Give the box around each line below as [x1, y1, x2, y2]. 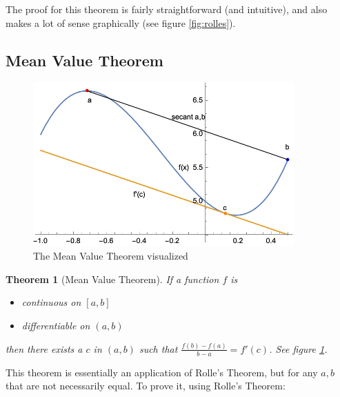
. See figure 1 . [269, 341, 328, 356]
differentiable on [21, 318, 90, 333]
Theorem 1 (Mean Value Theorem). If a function [6, 271, 219, 286]
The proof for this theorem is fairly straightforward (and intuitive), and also [6, 2, 328, 16]
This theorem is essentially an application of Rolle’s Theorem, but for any [6, 365, 318, 379]
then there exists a [6, 341, 83, 356]
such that [139, 341, 178, 356]
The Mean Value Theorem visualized [33, 249, 188, 263]
